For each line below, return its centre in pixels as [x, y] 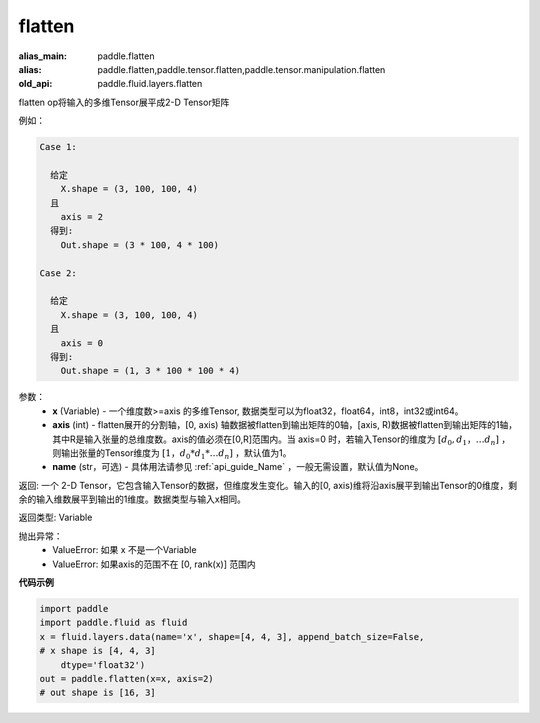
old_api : [35, 84]
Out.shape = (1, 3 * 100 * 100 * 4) [150, 371]
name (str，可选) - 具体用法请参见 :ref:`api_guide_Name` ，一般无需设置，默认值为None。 [238, 467]
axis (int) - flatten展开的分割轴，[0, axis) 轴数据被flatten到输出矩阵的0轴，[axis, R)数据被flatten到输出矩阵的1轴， [285, 425]
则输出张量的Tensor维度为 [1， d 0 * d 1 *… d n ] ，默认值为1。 [172, 453]
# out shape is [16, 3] [98, 693]
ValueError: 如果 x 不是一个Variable [124, 550]
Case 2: [58, 273]
